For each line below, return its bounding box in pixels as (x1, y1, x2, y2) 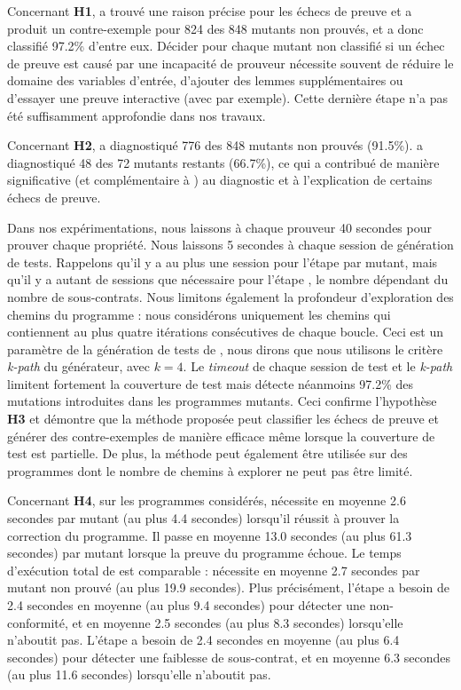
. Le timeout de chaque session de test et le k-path (183, 357, 453, 376)
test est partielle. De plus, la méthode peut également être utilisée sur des (7, 444, 408, 463)
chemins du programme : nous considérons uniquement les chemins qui (7, 305, 391, 323)
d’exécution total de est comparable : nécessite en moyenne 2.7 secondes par (7, 560, 420, 579)
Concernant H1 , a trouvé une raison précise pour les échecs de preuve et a (7, 2, 412, 20)
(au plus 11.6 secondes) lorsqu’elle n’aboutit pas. (7, 665, 271, 684)
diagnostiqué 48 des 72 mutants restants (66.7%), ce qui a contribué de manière (7, 153, 440, 171)
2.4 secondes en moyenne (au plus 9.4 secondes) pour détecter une (7, 596, 366, 614)
